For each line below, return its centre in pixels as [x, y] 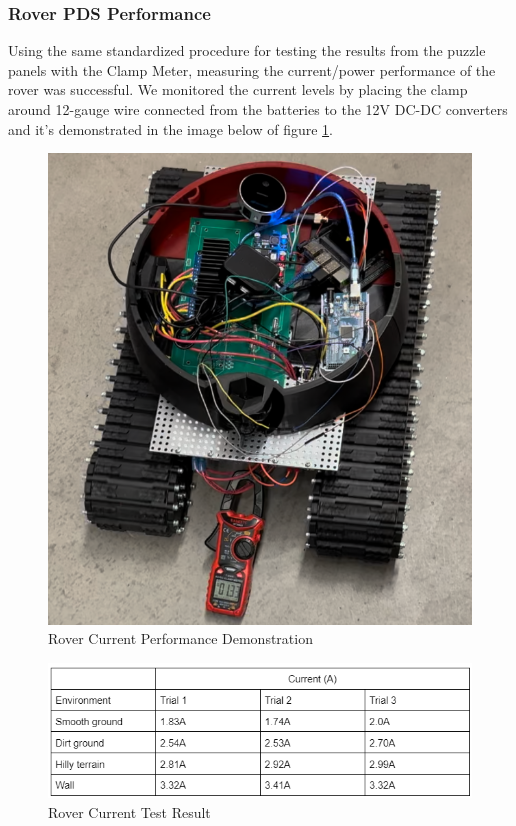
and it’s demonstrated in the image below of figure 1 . [170, 128]
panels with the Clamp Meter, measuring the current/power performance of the [252, 69]
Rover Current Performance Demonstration [180, 638]
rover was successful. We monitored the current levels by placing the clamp [238, 89]
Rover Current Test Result [129, 811]
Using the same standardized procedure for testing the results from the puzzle [247, 50]
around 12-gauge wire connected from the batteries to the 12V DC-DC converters [258, 109]
